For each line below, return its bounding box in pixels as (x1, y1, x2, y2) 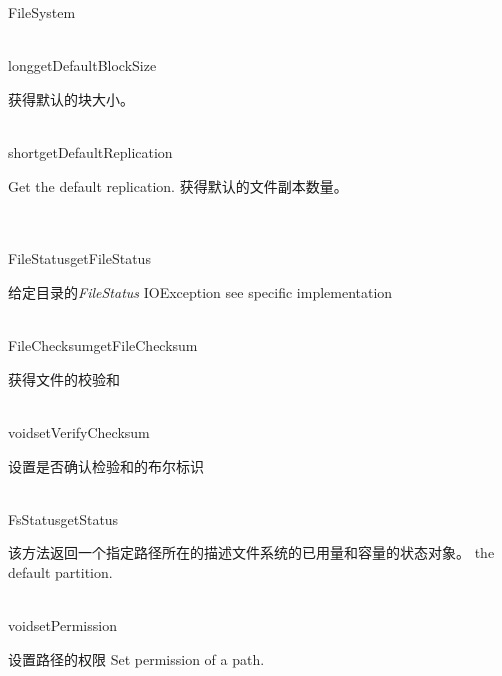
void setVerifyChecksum (8, 421, 150, 442)
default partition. (8, 561, 113, 582)
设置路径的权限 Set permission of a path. (8, 648, 265, 669)
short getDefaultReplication (8, 141, 173, 162)
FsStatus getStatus (8, 508, 119, 529)
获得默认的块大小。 (8, 88, 134, 109)
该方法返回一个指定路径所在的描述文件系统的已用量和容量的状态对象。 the (8, 542, 495, 563)
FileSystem (8, 2, 76, 22)
